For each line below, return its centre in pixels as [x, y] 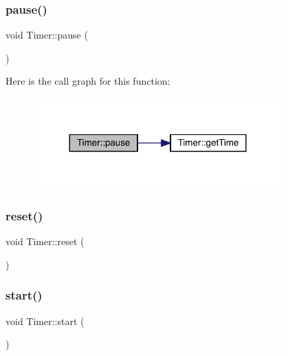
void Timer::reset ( [45, 241]
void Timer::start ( [45, 321]
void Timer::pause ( [47, 35]
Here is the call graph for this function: [88, 81]
